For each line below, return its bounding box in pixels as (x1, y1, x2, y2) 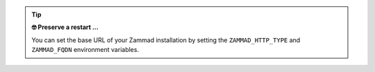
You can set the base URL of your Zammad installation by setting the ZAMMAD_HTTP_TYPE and (31, 35, 301, 44)
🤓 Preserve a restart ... (31, 23, 99, 31)
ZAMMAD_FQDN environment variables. (31, 46, 139, 54)
